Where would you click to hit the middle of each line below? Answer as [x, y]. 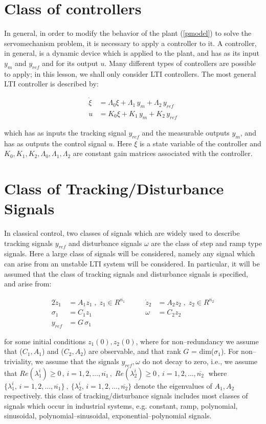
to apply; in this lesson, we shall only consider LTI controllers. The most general [130, 73]
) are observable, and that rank [132, 351]
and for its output [70, 63]
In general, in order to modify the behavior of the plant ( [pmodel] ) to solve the [128, 33]
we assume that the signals [77, 361]
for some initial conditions [45, 341]
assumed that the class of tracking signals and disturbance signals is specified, [126, 273]
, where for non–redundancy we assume [197, 341]
